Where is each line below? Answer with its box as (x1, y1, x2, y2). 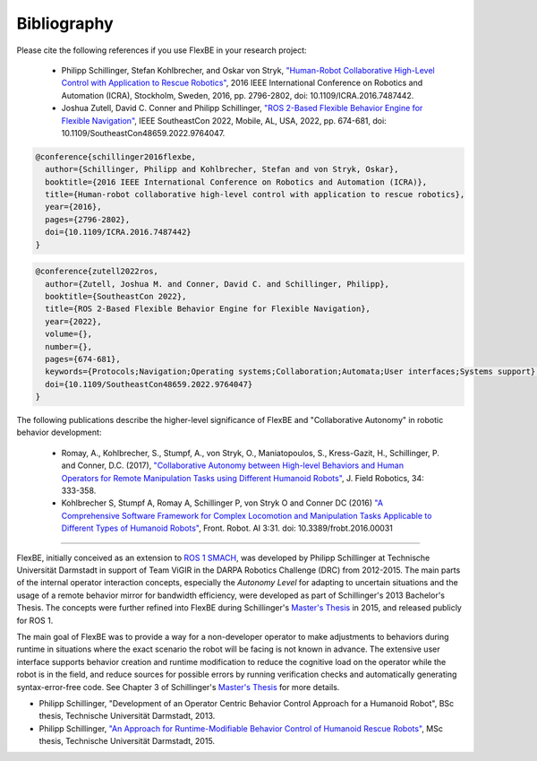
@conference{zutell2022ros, (35, 266, 158, 277)
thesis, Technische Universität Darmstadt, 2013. (38, 711, 216, 722)
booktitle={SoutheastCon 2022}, (45, 291, 187, 301)
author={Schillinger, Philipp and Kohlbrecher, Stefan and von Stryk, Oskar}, (45, 164, 399, 175)
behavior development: (16, 427, 102, 438)
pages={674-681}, (45, 354, 121, 364)
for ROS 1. (16, 615, 54, 626)
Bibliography (16, 13, 114, 33)
